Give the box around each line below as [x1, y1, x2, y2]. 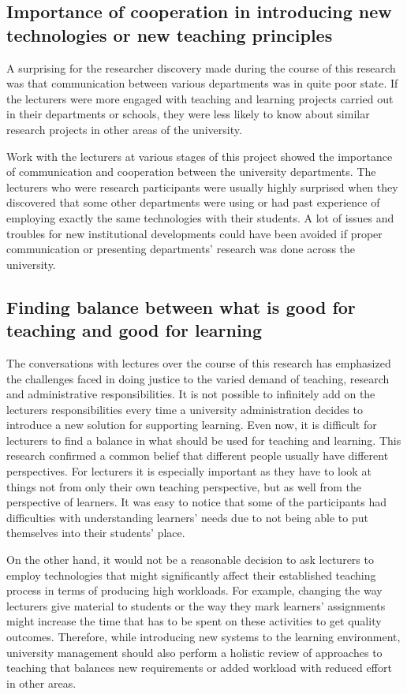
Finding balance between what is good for [6, 294, 356, 319]
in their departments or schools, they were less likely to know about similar [6, 106, 370, 122]
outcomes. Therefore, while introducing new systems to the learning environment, [6, 629, 401, 644]
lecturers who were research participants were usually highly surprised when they [6, 178, 398, 195]
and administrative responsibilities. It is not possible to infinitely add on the [6, 386, 375, 402]
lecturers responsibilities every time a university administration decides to [6, 401, 363, 417]
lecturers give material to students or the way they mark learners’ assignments [6, 597, 386, 614]
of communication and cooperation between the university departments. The [6, 163, 376, 180]
